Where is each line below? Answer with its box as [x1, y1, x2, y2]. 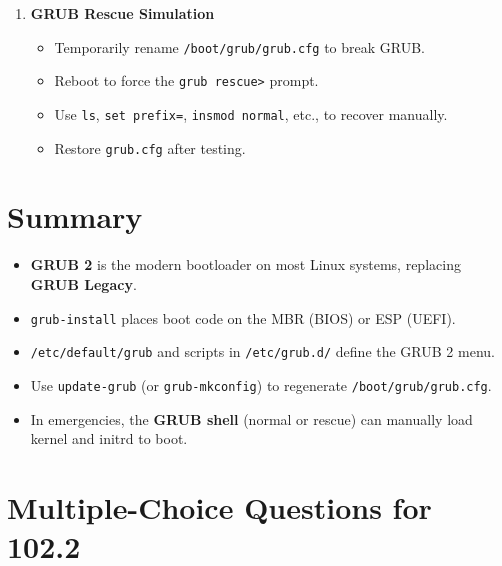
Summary [7, 196, 143, 237]
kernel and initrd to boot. [30, 428, 188, 449]
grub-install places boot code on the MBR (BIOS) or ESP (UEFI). [30, 307, 456, 328]
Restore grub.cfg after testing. [54, 137, 246, 158]
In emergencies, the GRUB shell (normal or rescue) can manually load [30, 408, 473, 429]
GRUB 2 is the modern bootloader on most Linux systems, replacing [30, 254, 461, 275]
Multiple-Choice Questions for [7, 486, 432, 527]
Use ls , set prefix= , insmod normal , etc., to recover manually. [54, 103, 448, 124]
